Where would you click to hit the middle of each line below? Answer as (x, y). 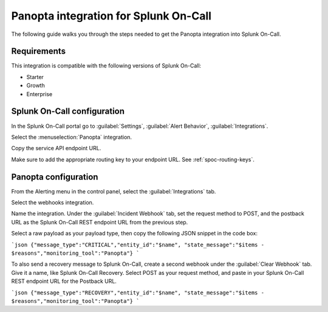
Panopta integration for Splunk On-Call (111, 16)
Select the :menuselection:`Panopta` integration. (72, 137)
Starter (35, 77)
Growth (36, 86)
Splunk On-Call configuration (68, 112)
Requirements (39, 51)
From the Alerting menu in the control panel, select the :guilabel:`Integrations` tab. (114, 191)
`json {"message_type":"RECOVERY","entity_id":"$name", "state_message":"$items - (138, 293)
